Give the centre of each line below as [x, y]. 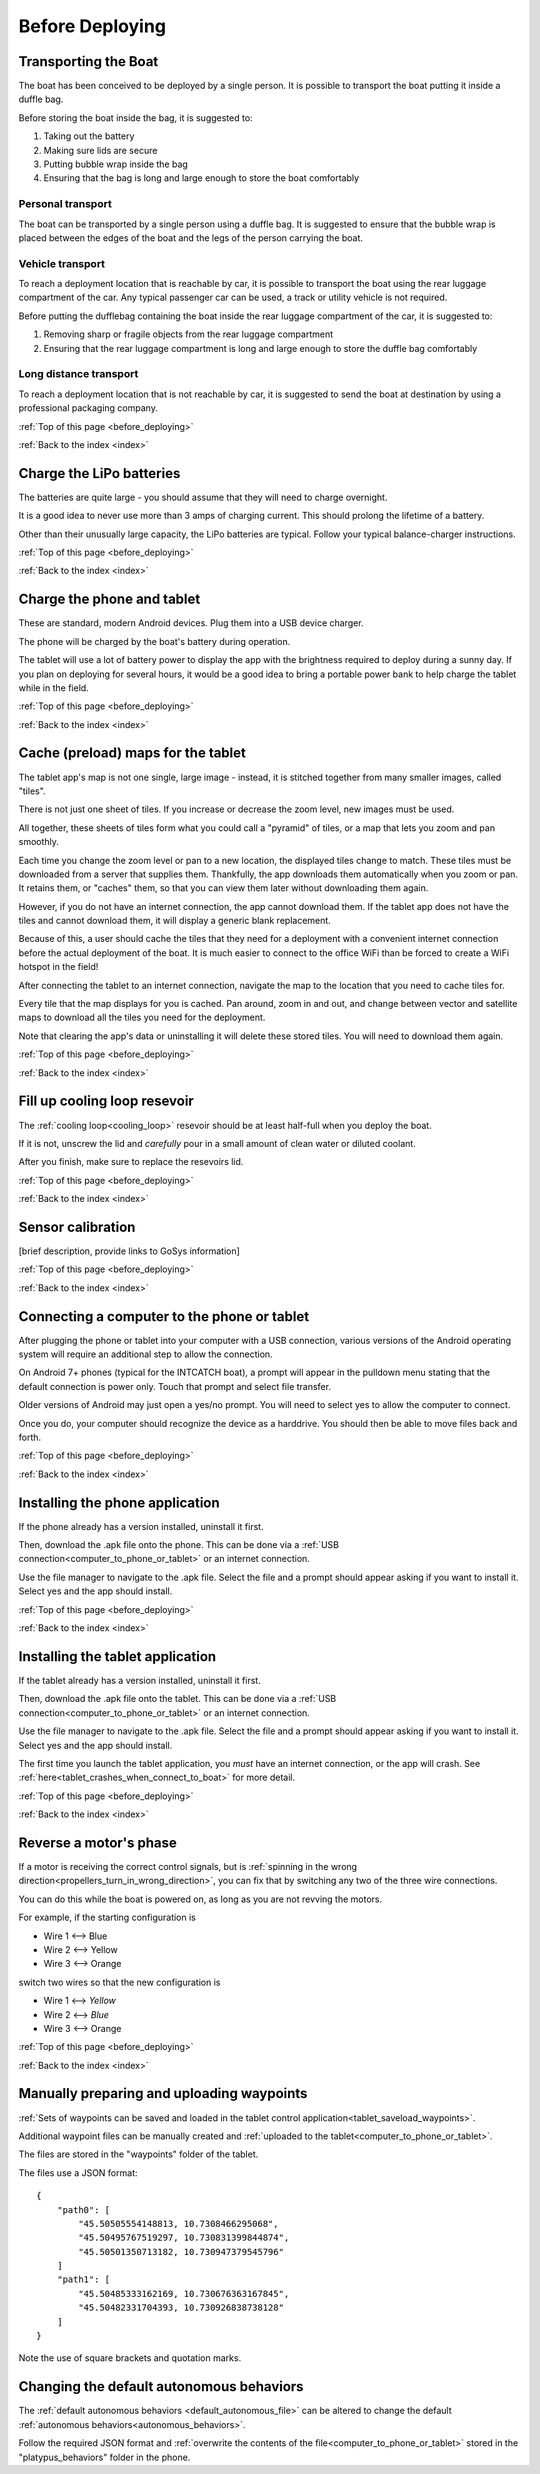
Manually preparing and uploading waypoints [163, 2093]
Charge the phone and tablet [109, 599]
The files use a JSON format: [78, 2172]
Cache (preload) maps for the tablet [132, 753]
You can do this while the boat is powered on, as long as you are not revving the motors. [200, 1899]
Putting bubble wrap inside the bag [116, 164]
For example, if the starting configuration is [107, 1917]
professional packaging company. [88, 408]
